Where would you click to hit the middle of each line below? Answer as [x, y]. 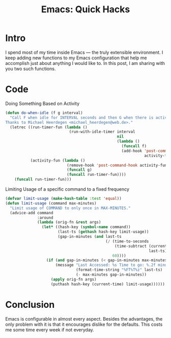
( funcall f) [134, 146]
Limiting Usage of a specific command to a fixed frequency [67, 189]
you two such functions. [31, 69]
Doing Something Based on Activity [42, 103]
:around [45, 218]
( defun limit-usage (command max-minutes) [51, 203]
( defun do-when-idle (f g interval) [44, 113]
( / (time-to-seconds [127, 241]
